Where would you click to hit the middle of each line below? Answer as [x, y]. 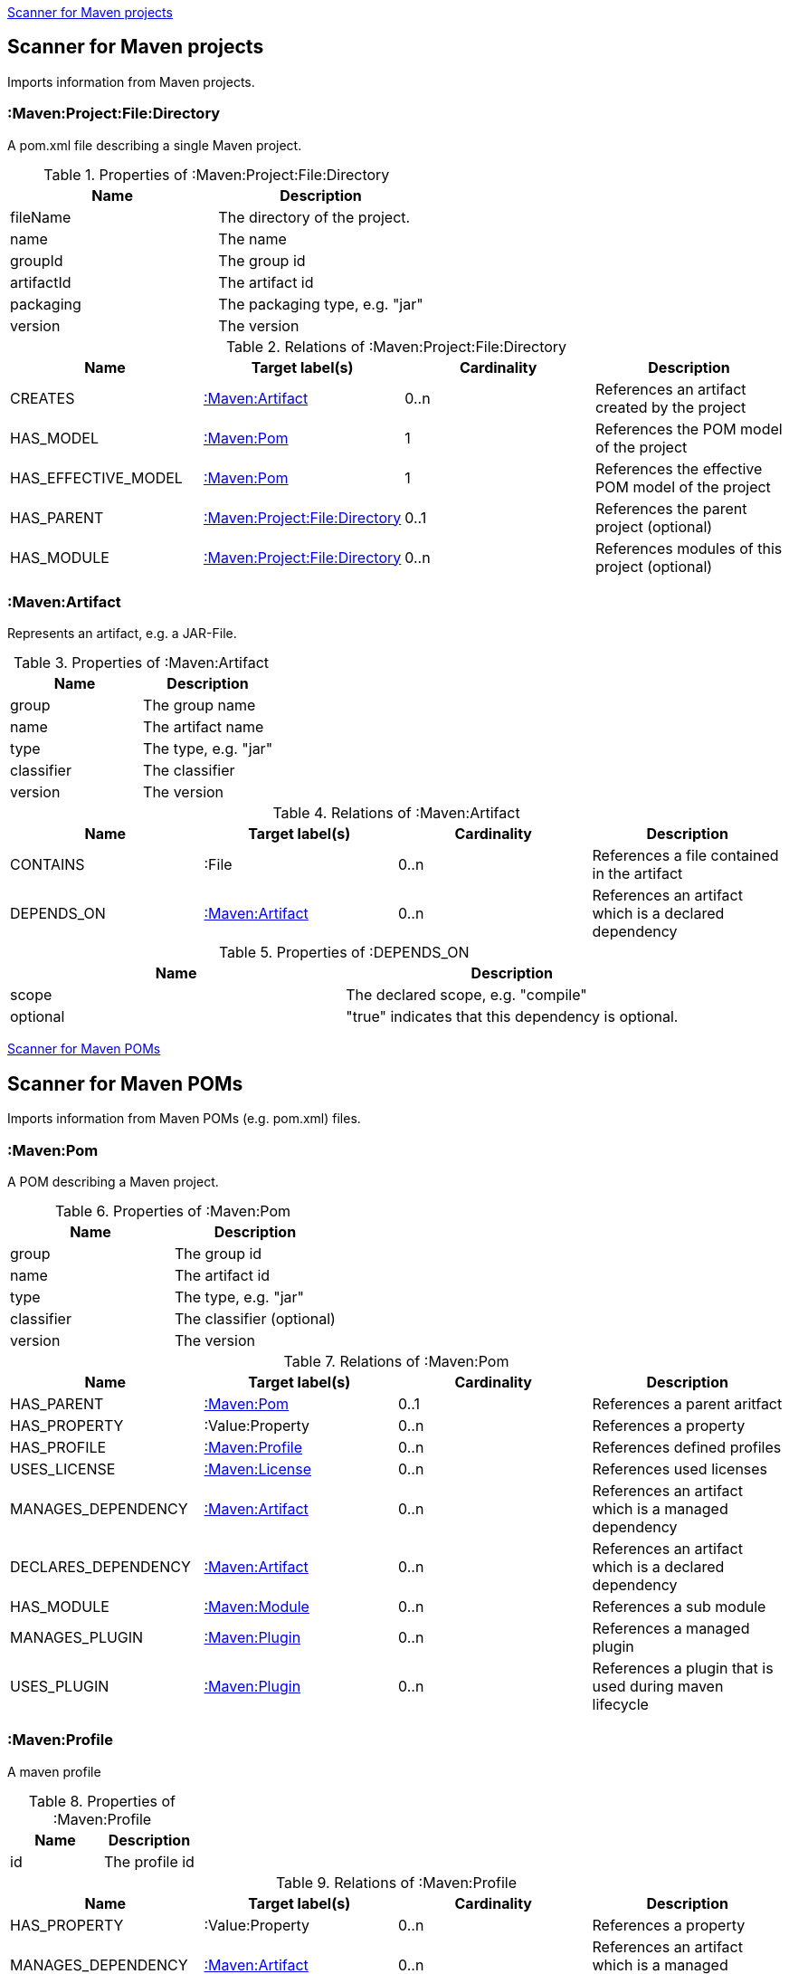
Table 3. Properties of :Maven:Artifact [142, 663]
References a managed [671, 1628]
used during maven [658, 1686]
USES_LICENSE [63, 1469]
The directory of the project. [314, 217]
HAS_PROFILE [58, 1447]
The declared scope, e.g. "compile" [466, 995]
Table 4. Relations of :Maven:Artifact [396, 813]
